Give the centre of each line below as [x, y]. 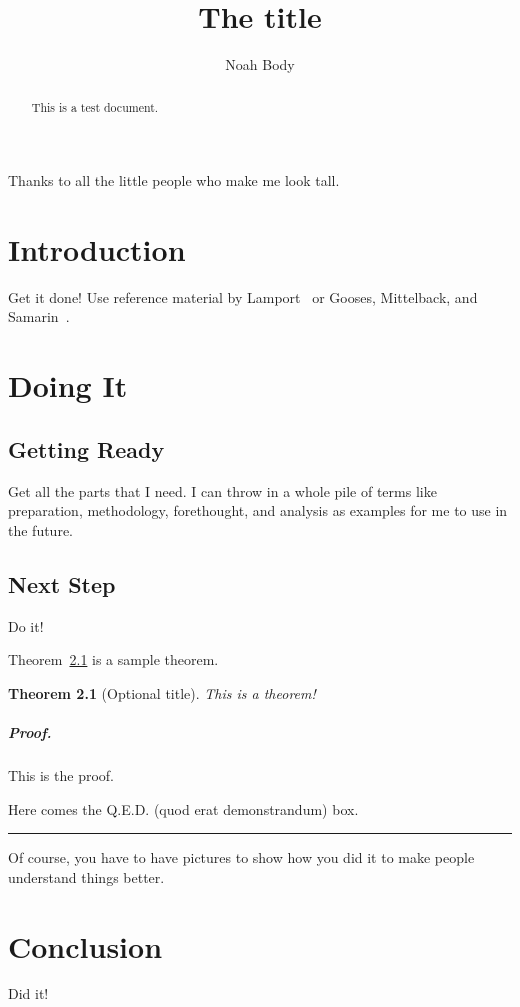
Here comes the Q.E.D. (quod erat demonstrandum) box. [183, 808]
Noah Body [260, 64]
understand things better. [86, 876]
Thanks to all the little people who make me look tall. [174, 180]
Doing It [68, 385]
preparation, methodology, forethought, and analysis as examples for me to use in [258, 510]
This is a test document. [95, 106]
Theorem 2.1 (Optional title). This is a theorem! [162, 692]
